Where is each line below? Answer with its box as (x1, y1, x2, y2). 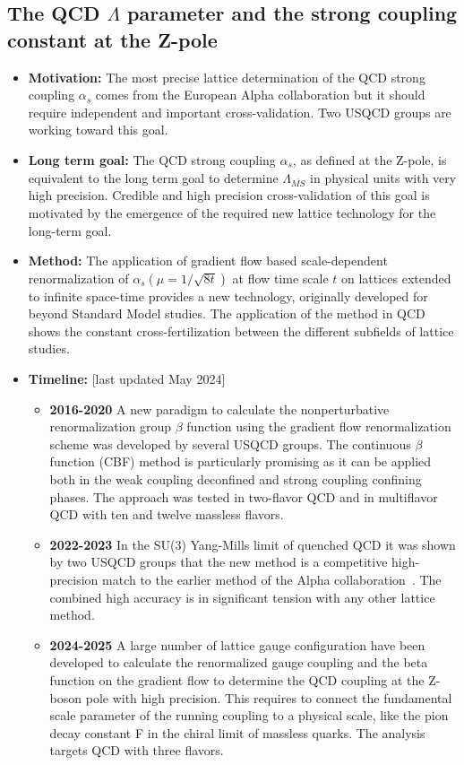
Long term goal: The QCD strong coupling (28, 150, 276, 169)
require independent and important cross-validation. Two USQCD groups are (28, 102, 451, 121)
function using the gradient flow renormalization (186, 417, 451, 436)
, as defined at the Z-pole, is (292, 150, 447, 169)
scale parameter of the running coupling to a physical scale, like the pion (49, 706, 449, 725)
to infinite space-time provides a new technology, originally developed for (28, 286, 428, 305)
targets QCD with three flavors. (49, 741, 224, 760)
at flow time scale (232, 268, 329, 287)
